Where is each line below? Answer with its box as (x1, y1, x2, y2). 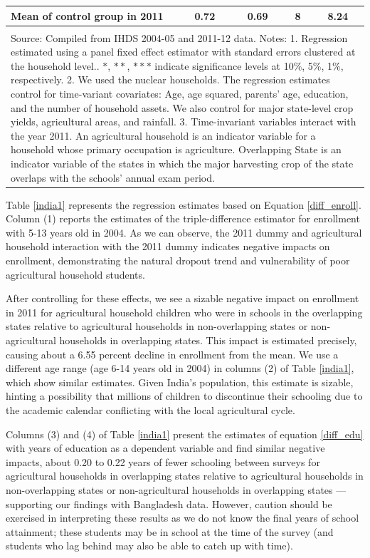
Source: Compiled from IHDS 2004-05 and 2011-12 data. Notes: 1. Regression (11, 30, 348, 45)
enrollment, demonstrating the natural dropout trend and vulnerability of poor (6, 253, 350, 267)
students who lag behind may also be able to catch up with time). (6, 538, 293, 553)
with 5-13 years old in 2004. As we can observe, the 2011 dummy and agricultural (6, 224, 362, 239)
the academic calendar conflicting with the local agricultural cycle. (6, 402, 295, 417)
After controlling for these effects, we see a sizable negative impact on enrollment (6, 291, 359, 306)
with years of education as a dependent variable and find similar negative (6, 440, 325, 455)
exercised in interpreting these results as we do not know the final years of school (6, 510, 359, 525)
